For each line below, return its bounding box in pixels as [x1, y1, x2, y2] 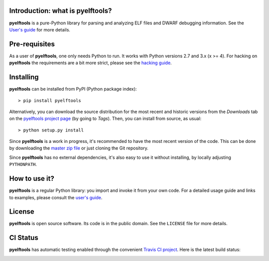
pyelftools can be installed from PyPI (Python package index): [9, 86, 137, 92]
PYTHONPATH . [9, 161, 37, 167]
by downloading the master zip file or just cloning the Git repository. [9, 145, 149, 151]
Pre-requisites [9, 40, 55, 48]
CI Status [9, 234, 38, 242]
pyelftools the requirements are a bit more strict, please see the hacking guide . [9, 60, 172, 66]
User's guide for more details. [9, 26, 71, 32]
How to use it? [9, 174, 54, 183]
